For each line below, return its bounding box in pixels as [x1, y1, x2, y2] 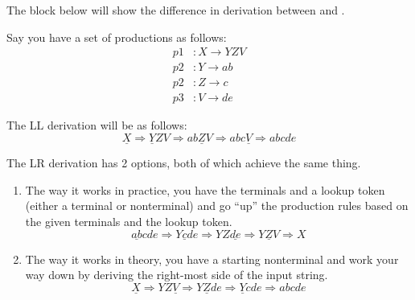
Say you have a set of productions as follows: [6, 28, 227, 45]
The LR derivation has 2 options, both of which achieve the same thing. [6, 154, 361, 171]
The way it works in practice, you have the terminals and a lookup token [25, 181, 385, 198]
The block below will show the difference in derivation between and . [6, 2, 345, 18]
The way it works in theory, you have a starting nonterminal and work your [25, 250, 399, 267]
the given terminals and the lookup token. [25, 212, 232, 229]
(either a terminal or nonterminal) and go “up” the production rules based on [25, 197, 409, 214]
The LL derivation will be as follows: [6, 117, 187, 134]
